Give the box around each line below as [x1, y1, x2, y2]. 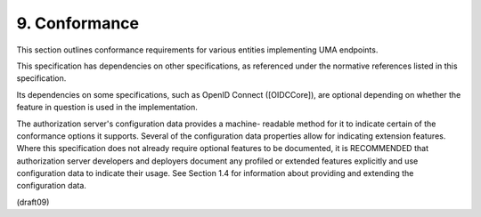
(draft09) [16, 197, 50, 207]
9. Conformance [16, 13, 140, 33]
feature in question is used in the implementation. [16, 102, 198, 113]
